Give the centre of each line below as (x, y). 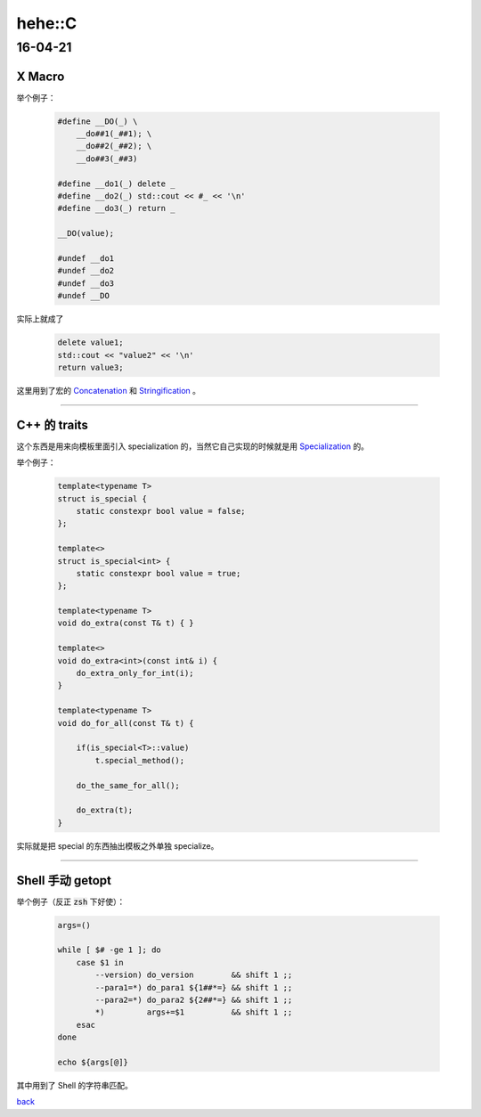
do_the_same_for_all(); (128, 785)
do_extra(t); (105, 810)
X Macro (41, 76)
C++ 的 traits (53, 424)
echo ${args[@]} (93, 1062)
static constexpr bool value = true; (159, 573)
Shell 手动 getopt (64, 881)
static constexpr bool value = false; (161, 511)
